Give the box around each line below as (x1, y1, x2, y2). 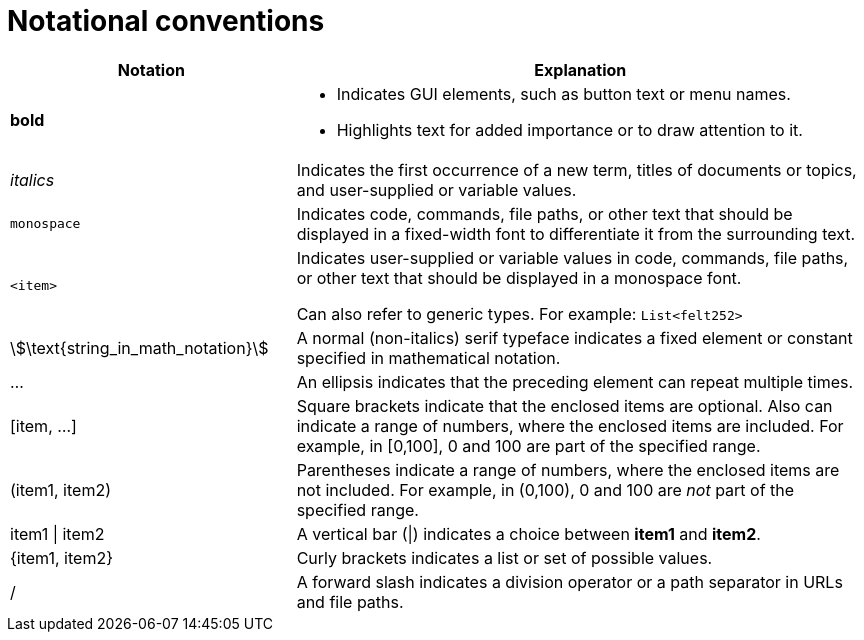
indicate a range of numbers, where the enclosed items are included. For (296, 415, 844, 436)
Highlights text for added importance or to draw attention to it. (336, 119, 803, 140)
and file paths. (296, 591, 404, 612)
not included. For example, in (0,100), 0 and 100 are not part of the (296, 479, 795, 500)
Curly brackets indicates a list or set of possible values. (296, 547, 713, 568)
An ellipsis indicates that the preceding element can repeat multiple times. (296, 371, 854, 392)
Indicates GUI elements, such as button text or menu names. (336, 83, 791, 104)
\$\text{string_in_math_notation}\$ (10, 337, 269, 358)
